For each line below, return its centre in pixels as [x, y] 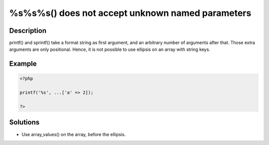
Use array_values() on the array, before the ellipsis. [74, 134]
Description [28, 31]
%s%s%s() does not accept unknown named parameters [130, 13]
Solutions [24, 122]
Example [23, 64]
